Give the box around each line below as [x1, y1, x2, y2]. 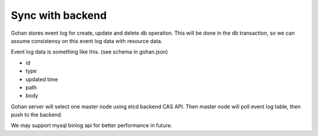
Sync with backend [11, 9, 107, 22]
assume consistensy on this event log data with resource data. [11, 37, 163, 44]
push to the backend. [11, 111, 63, 118]
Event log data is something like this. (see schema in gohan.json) [11, 48, 168, 55]
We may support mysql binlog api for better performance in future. [11, 122, 173, 129]
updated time [25, 75, 58, 82]
